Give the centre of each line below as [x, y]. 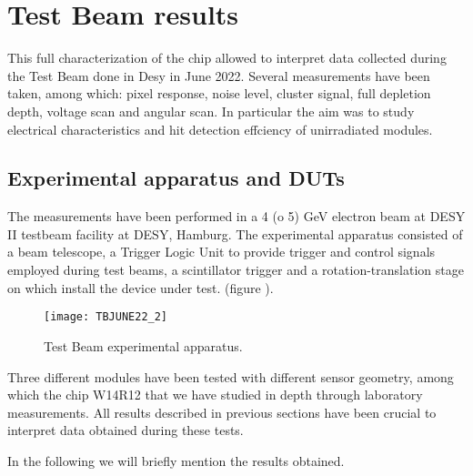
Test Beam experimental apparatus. [143, 345]
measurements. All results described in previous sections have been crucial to [222, 412]
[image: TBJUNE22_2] [106, 317]
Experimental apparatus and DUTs [176, 178]
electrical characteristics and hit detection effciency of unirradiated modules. [220, 129]
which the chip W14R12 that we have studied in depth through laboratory [215, 395]
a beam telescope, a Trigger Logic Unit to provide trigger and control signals [221, 252]
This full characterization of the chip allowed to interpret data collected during [227, 58]
